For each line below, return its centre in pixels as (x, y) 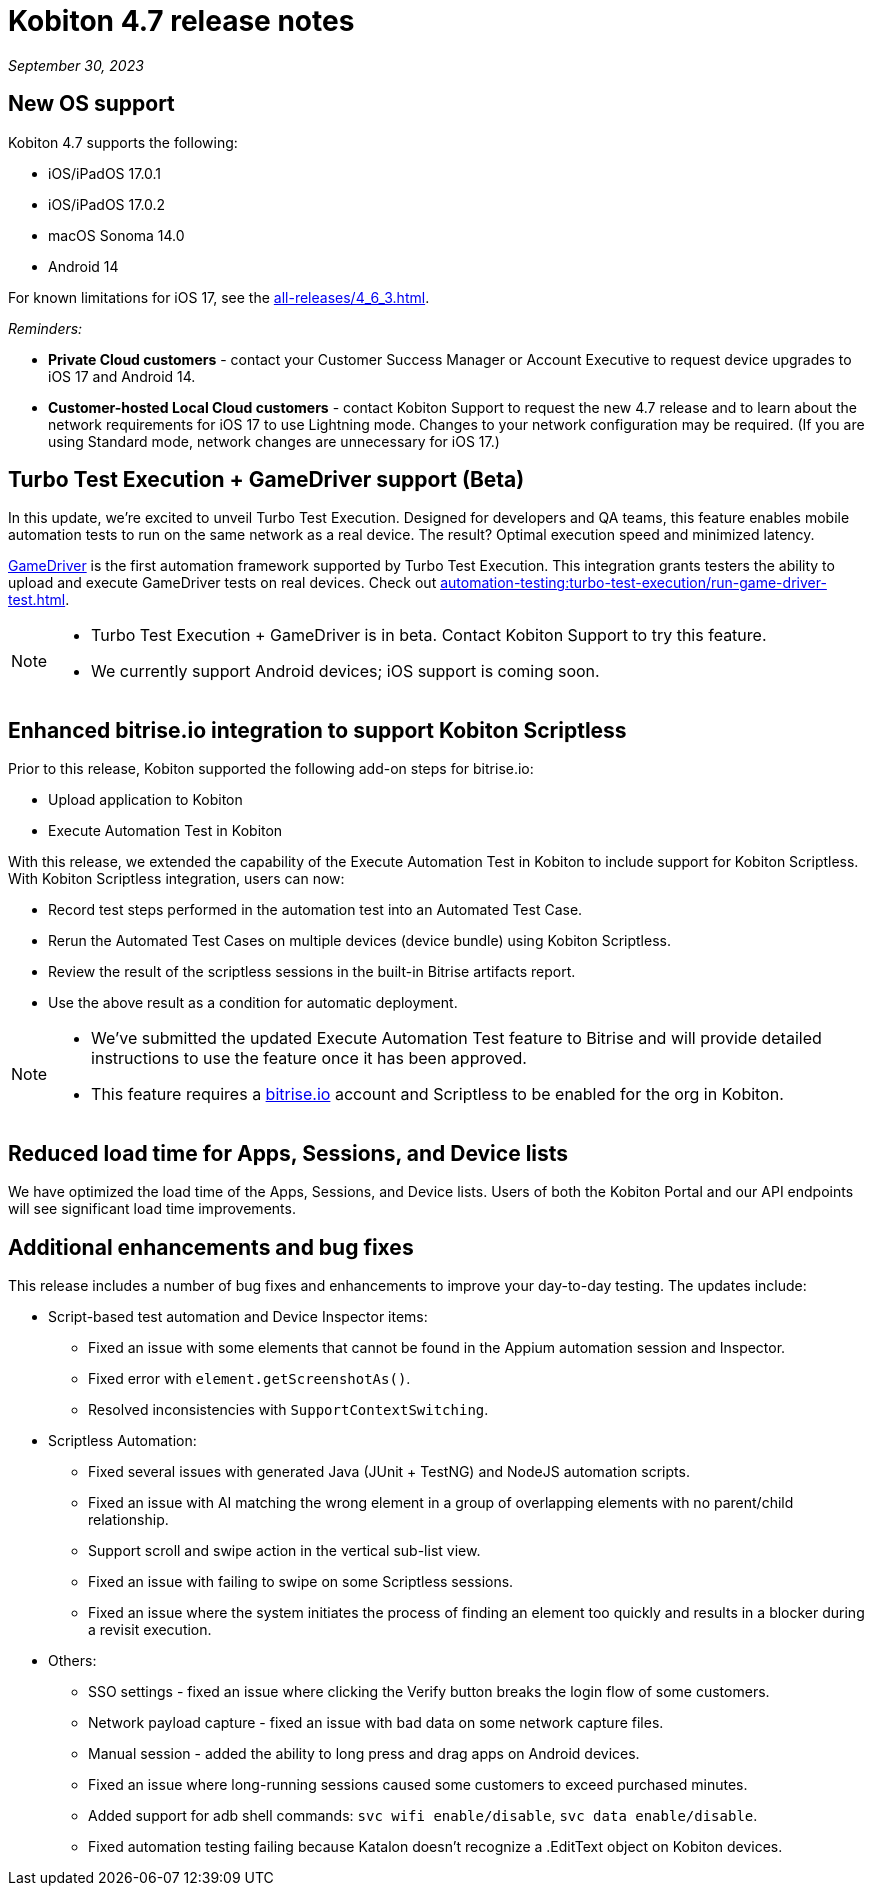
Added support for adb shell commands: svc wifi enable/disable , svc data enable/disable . (423, 1815)
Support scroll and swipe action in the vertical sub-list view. (284, 1550)
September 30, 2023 (76, 65)
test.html (37, 600)
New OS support (91, 104)
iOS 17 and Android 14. (122, 376)
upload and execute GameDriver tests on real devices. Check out (222, 583)
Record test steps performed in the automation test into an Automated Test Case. (315, 910)
